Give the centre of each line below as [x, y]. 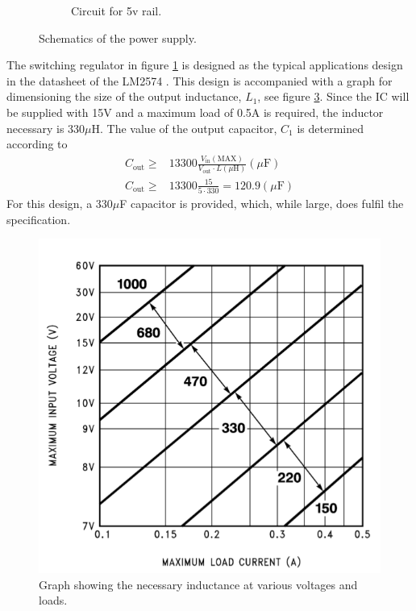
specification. [39, 219]
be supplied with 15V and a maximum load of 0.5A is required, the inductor [195, 112]
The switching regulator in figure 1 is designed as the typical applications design [205, 65]
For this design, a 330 [60, 204]
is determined [331, 128]
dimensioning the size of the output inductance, [124, 96]
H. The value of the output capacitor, [184, 128]
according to [37, 144]
